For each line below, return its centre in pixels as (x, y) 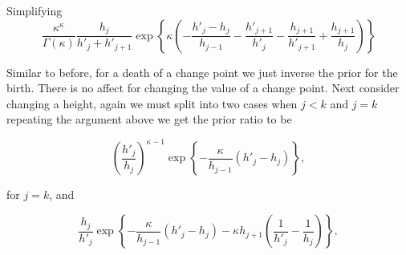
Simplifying (35, 10)
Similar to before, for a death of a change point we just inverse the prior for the (202, 72)
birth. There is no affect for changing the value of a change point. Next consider (203, 88)
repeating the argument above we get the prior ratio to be (149, 119)
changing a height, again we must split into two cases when (152, 103)
